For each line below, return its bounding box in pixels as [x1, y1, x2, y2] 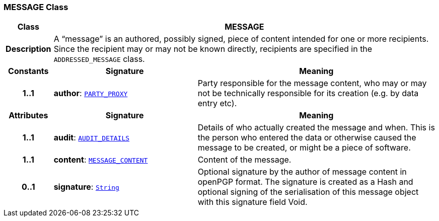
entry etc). [197, 98, 237, 109]
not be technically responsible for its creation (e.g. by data [197, 88, 419, 99]
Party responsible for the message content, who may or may [197, 78, 427, 89]
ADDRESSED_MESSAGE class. [53, 54, 145, 64]
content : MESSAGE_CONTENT [53, 155, 148, 165]
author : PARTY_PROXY [53, 88, 128, 99]
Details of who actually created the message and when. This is [197, 122, 435, 133]
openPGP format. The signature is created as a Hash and [197, 177, 413, 187]
